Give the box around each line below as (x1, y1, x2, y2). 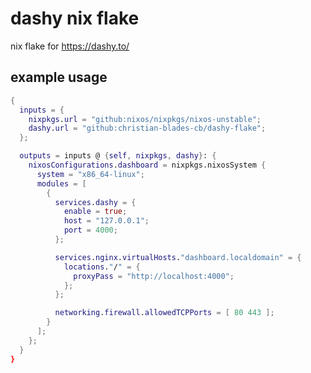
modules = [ (36, 178, 87, 189)
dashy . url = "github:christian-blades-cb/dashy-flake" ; (28, 123, 267, 134)
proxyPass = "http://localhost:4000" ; (73, 271, 235, 281)
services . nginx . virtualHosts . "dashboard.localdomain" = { (54, 252, 302, 262)
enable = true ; (63, 207, 128, 217)
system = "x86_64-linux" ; (36, 169, 145, 179)
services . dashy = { (54, 197, 137, 207)
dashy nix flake (10, 7, 140, 30)
